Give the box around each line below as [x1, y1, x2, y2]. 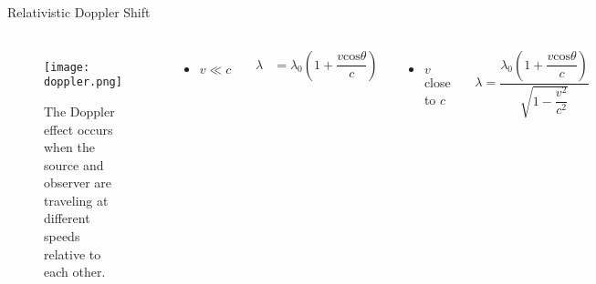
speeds [44, 227, 80, 246]
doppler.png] [44, 76, 122, 89]
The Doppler [44, 101, 115, 120]
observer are [44, 173, 112, 192]
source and [44, 155, 104, 174]
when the [44, 137, 95, 157]
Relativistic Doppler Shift [7, 3, 151, 21]
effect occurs [44, 119, 113, 138]
